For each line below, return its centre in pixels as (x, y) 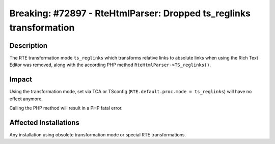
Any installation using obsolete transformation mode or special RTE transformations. (98, 134)
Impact (21, 80)
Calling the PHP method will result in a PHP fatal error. (66, 108)
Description (29, 46)
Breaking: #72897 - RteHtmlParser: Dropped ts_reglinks (130, 13)
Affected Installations (45, 122)
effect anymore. (26, 99)
